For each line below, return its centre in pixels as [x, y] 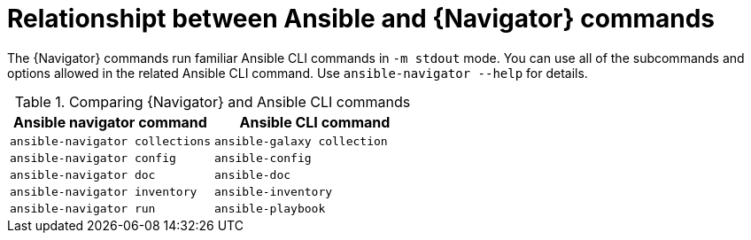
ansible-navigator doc [83, 174]
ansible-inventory [273, 191]
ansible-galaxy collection [301, 141]
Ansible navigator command [110, 122]
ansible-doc [252, 174]
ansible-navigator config [93, 158]
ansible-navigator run [83, 208]
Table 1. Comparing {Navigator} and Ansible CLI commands [213, 101]
